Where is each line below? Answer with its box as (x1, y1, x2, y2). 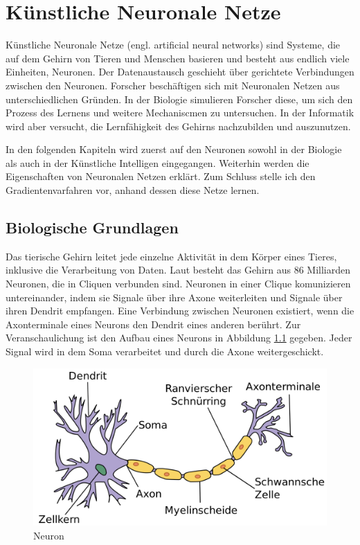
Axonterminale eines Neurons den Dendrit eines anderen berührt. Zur (6, 316, 301, 331)
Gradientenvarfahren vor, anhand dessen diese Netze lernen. (6, 183, 260, 197)
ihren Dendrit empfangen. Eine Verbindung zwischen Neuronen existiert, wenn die (6, 303, 354, 318)
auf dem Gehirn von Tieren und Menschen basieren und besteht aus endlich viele (6, 51, 350, 65)
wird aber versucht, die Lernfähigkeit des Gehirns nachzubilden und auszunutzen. (6, 118, 351, 133)
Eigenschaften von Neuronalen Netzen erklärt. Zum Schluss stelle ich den (6, 169, 316, 184)
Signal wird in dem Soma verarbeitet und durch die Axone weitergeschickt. (6, 344, 324, 359)
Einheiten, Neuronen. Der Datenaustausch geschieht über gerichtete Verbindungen (6, 64, 354, 79)
